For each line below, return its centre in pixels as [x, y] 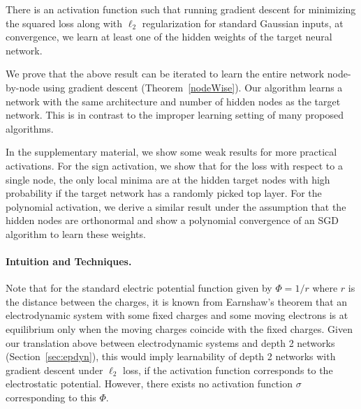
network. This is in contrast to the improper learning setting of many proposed [175, 115]
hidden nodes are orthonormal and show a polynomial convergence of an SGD [172, 220]
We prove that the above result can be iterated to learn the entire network [165, 74]
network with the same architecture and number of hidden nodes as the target [173, 101]
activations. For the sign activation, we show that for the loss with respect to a [174, 165]
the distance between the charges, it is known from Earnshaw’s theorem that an [177, 301]
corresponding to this [51, 397]
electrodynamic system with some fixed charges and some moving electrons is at [177, 315]
